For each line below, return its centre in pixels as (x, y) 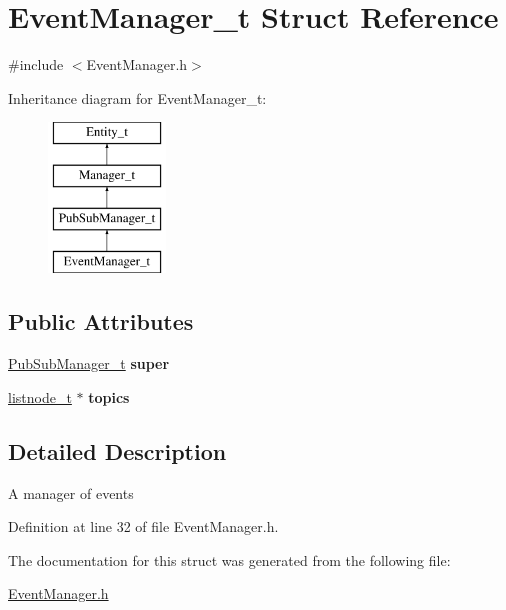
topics (109, 396)
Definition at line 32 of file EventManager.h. (143, 526)
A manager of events (71, 492)
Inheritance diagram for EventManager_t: (137, 97)
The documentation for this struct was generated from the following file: (229, 559)
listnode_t (40, 396)
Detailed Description (117, 450)
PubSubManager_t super (89, 363)
